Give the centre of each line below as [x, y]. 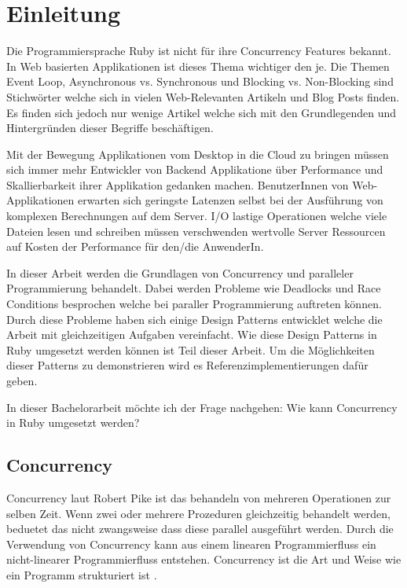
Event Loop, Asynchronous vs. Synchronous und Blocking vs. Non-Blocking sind [200, 81]
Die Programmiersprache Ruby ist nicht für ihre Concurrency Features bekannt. [199, 51]
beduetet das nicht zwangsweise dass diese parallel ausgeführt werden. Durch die [200, 529]
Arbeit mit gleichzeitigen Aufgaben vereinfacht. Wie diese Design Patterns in [192, 334]
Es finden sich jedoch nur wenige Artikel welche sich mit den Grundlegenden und [202, 112]
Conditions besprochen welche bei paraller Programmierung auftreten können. [194, 304]
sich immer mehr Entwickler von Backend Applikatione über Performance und [195, 169]
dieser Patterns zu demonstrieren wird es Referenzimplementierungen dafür [187, 365]
